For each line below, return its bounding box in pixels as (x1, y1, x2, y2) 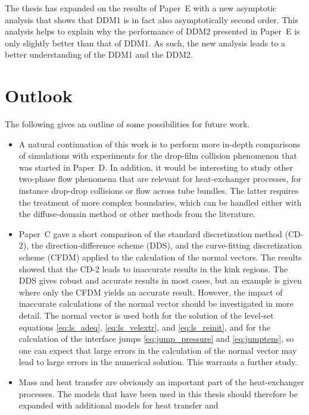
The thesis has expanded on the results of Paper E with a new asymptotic (5, 2, 277, 14)
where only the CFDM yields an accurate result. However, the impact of (18, 285, 283, 298)
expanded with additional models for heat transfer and (18, 399, 219, 411)
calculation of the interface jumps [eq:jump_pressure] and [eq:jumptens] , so (18, 332, 294, 345)
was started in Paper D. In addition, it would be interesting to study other (18, 161, 293, 173)
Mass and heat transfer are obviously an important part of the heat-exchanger (18, 375, 304, 388)
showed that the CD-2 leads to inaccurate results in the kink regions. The (18, 262, 288, 275)
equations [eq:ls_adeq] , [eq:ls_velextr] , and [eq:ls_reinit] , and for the (18, 320, 270, 333)
